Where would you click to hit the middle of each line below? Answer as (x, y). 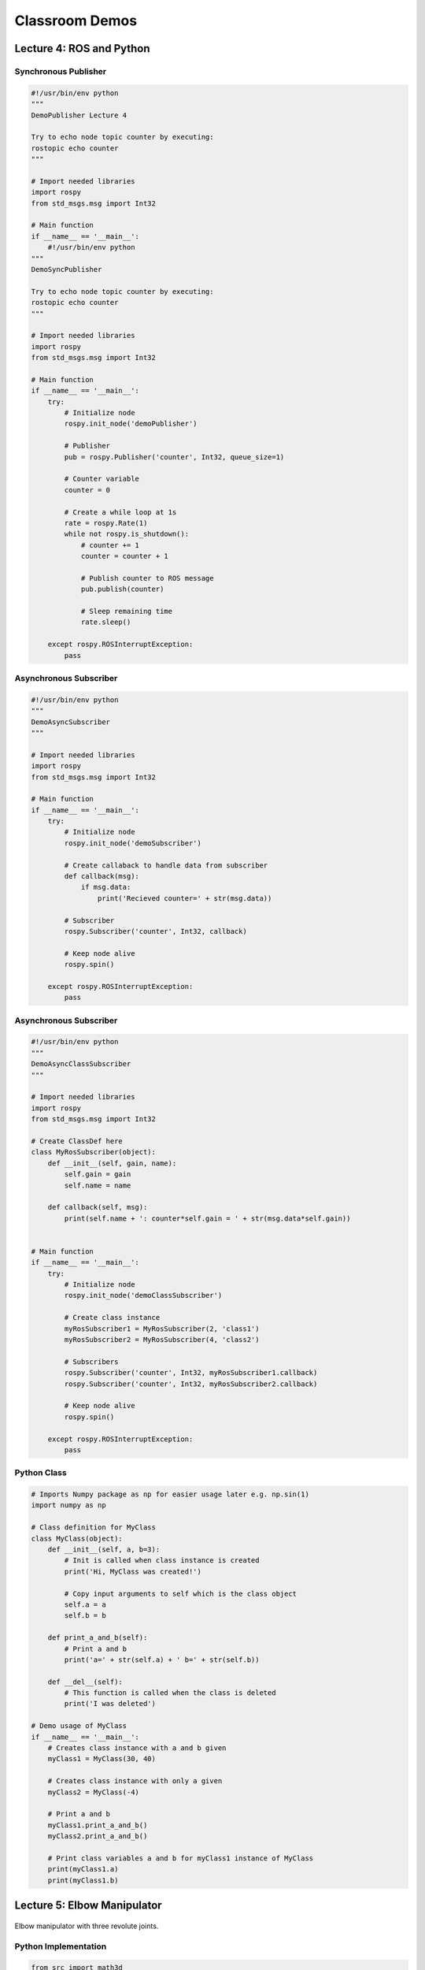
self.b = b (85, 1616)
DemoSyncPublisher (67, 269)
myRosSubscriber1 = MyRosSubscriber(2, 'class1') (162, 1329)
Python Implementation (61, 1946)
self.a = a (85, 1604)
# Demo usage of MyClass (79, 1726)
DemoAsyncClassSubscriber (81, 1064)
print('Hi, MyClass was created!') (133, 1571)
